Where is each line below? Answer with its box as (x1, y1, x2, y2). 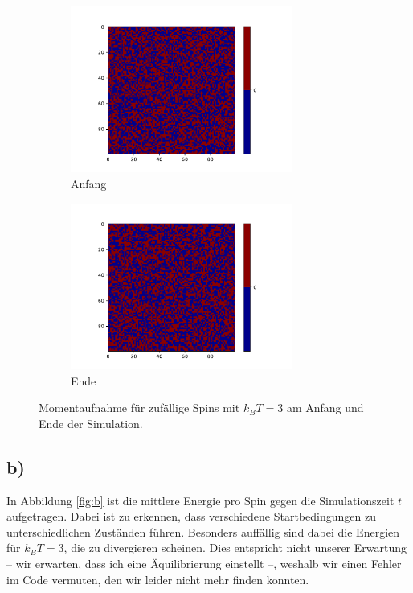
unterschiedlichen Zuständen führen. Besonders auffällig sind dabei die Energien (6, 523, 400, 540)
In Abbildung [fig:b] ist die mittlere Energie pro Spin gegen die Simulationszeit (6, 492, 395, 509)
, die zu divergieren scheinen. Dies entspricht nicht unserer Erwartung (63, 539, 407, 556)
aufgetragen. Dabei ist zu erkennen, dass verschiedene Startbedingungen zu (6, 508, 376, 525)
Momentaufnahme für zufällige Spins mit (39, 399, 240, 416)
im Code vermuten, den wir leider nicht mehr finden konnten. (6, 570, 309, 587)
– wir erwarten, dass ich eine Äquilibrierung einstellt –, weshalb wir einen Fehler (6, 554, 402, 571)
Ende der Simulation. (39, 414, 143, 431)
